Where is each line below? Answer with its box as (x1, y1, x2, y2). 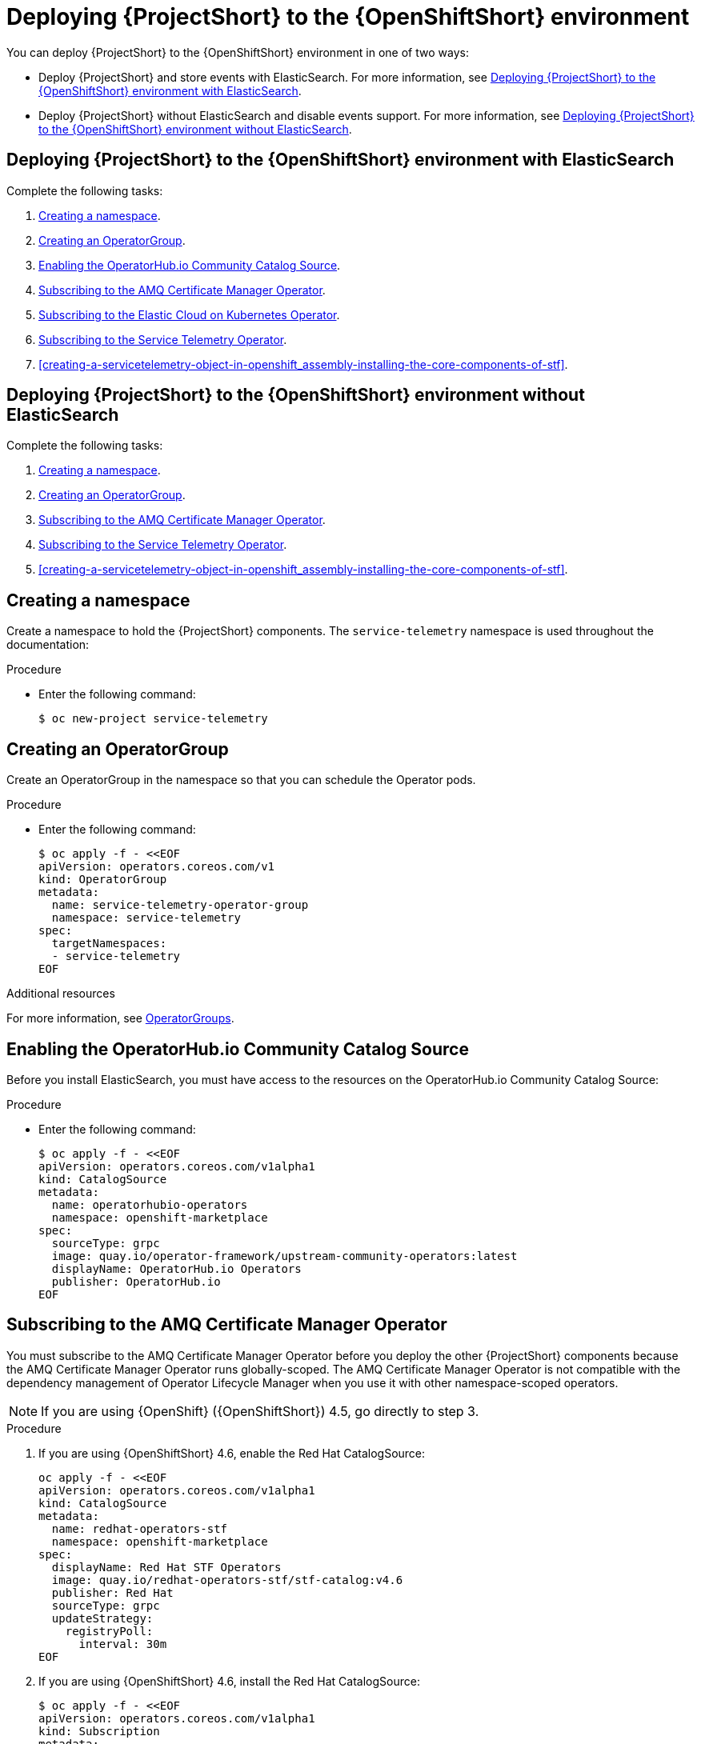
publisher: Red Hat (51, 1586, 174, 1599)
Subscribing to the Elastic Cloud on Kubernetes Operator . (38, 307, 340, 322)
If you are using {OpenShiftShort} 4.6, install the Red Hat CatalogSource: (38, 1674, 420, 1688)
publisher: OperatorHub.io (51, 1274, 221, 1288)
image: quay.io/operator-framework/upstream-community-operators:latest (51, 1249, 518, 1262)
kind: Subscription (38, 1724, 160, 1738)
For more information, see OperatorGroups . (6, 1011, 234, 1026)
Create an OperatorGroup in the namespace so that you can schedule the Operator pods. (6, 773, 476, 787)
